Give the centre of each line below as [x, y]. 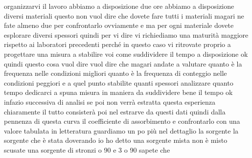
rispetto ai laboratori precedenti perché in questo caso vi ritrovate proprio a [117, 44]
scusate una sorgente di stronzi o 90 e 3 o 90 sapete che [87, 149]
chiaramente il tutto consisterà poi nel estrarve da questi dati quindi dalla [115, 111]
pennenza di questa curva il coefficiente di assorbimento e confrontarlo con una [122, 121]
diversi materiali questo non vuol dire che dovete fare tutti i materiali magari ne [124, 15]
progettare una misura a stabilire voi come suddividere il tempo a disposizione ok [126, 54]
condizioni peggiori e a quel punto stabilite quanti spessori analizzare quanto [119, 82]
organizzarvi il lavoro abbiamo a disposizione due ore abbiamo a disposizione [119, 6]
